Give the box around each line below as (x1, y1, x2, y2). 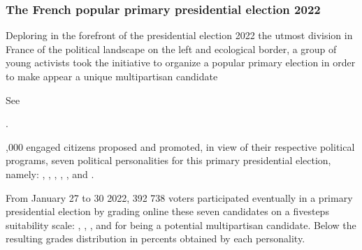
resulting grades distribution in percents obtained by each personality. (6, 231, 305, 246)
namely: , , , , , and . (6, 166, 94, 181)
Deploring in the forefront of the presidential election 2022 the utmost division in (6, 28, 353, 43)
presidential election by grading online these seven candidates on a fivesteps (6, 204, 329, 219)
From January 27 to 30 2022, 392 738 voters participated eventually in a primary (6, 190, 353, 205)
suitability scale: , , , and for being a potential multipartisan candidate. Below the (6, 217, 356, 232)
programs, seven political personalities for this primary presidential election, (6, 153, 331, 168)
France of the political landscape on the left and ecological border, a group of (6, 41, 337, 56)
